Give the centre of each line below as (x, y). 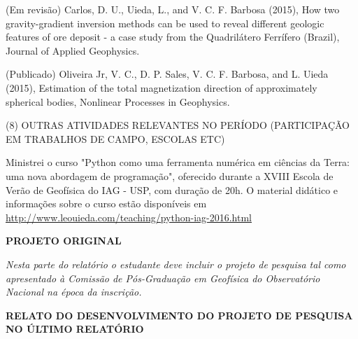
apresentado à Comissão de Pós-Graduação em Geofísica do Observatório (163, 278)
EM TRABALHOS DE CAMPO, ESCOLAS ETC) (115, 138)
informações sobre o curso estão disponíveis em (106, 203)
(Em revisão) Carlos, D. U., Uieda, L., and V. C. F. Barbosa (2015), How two (173, 9)
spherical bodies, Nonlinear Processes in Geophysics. (118, 101)
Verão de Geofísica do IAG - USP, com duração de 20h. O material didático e (172, 189)
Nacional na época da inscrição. (74, 292)
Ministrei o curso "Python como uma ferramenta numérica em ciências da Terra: (178, 162)
